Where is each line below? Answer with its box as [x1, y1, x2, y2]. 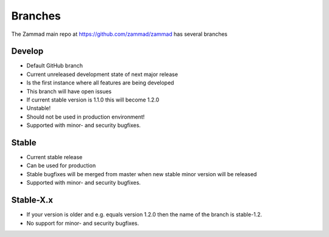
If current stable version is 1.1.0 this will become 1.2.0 [26, 96, 160, 103]
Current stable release [26, 154, 83, 161]
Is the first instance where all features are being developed [26, 79, 174, 86]
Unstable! [26, 105, 51, 112]
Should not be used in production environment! [26, 113, 145, 120]
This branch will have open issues [26, 88, 112, 95]
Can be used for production [26, 162, 96, 170]
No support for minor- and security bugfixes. [26, 219, 140, 227]
